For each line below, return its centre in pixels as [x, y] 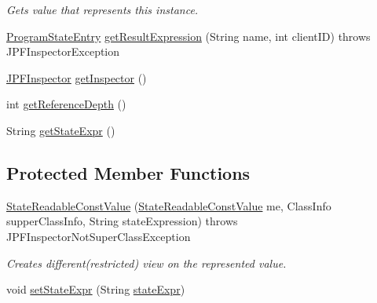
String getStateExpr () [61, 130]
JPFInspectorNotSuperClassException [99, 236]
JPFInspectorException [63, 51]
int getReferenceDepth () [66, 104]
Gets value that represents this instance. [102, 9]
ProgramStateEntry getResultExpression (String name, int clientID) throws [188, 36]
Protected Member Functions [128, 172]
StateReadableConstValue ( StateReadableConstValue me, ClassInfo [169, 205]
